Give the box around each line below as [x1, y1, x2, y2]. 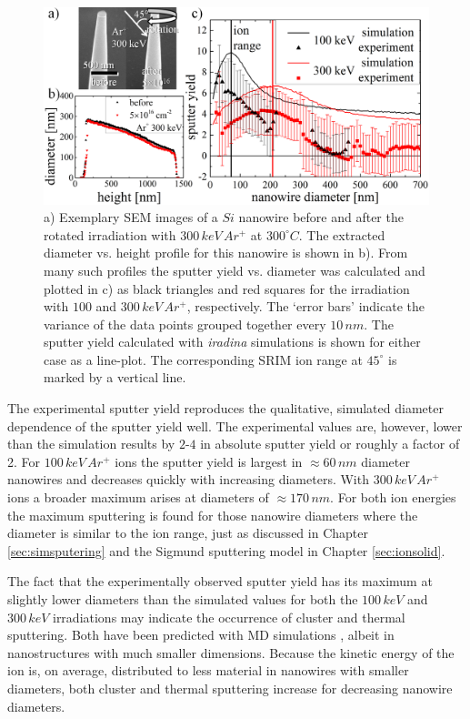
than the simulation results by [7, 434, 175, 453]
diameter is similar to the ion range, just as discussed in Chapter [7, 523, 368, 542]
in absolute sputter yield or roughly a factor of [200, 434, 460, 453]
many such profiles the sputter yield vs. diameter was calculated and [44, 260, 425, 279]
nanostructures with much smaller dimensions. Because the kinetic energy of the [7, 643, 455, 662]
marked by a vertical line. [44, 368, 186, 387]
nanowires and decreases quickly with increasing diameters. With [7, 470, 369, 489]
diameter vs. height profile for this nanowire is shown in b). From [44, 243, 408, 262]
